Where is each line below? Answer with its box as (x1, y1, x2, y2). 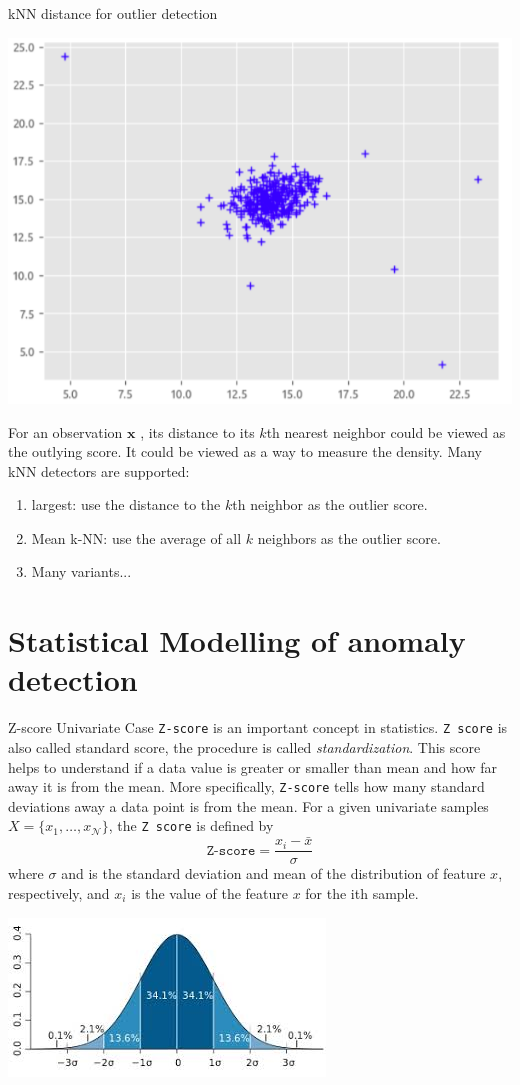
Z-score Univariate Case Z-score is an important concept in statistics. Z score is (8, 717, 508, 738)
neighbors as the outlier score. (257, 527, 441, 548)
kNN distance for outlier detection (8, 3, 218, 23)
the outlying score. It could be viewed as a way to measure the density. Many (8, 441, 483, 462)
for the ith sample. (305, 883, 419, 904)
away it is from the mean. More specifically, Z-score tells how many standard (8, 776, 485, 797)
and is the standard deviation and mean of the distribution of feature (61, 863, 486, 884)
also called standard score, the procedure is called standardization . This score (8, 737, 481, 758)
